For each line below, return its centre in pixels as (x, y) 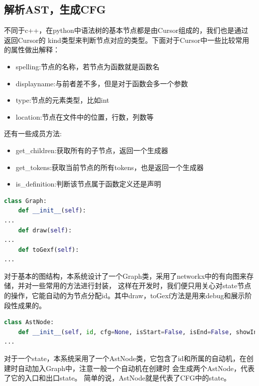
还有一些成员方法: (33, 133)
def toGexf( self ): (49, 250)
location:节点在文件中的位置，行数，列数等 (85, 116)
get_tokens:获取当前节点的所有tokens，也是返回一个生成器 (110, 167)
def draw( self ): (45, 230)
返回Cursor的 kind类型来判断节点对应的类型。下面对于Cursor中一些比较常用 (127, 40)
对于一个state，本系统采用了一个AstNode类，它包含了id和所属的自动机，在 (125, 358)
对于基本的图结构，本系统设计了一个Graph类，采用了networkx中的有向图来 (126, 276)
